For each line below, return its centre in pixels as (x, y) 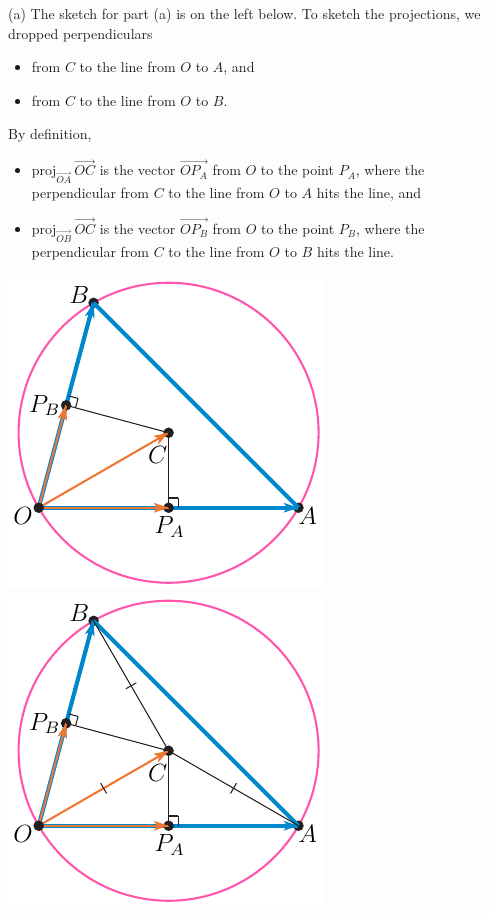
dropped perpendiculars (80, 32)
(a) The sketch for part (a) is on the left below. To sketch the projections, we (244, 13)
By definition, (50, 133)
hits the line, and (369, 191)
